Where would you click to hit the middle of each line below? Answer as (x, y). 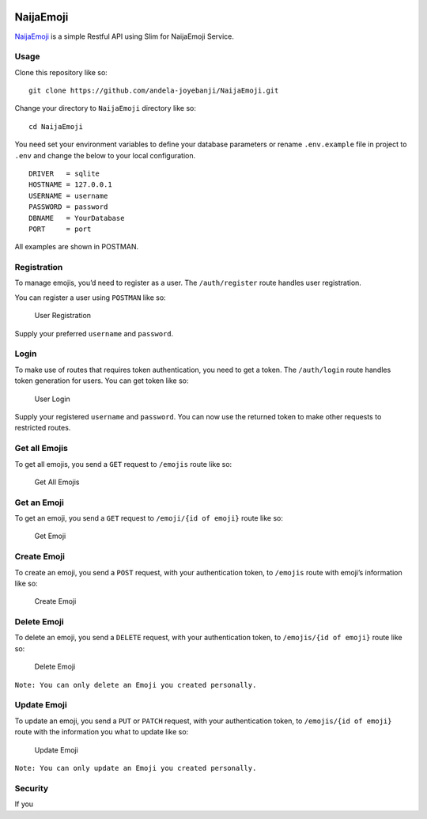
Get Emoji (50, 536)
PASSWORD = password (68, 207)
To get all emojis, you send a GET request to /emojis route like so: (123, 464)
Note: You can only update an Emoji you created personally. (136, 768)
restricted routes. (43, 428)
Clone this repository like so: (61, 72)
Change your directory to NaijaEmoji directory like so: (106, 108)
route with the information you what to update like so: (102, 732)
